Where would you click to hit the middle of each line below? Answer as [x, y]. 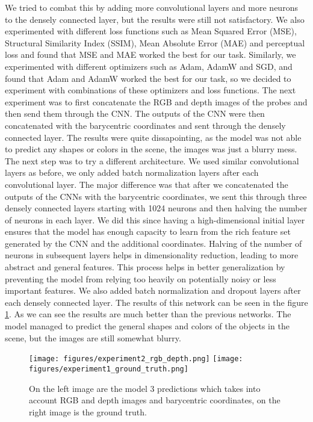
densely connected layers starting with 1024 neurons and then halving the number [156, 208]
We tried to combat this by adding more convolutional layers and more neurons [151, 7]
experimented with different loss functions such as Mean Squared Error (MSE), [151, 31]
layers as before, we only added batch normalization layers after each [132, 172]
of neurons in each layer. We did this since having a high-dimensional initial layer [155, 219]
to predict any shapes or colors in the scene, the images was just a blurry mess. [151, 149]
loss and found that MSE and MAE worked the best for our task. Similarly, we [150, 54]
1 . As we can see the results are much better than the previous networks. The [148, 314]
